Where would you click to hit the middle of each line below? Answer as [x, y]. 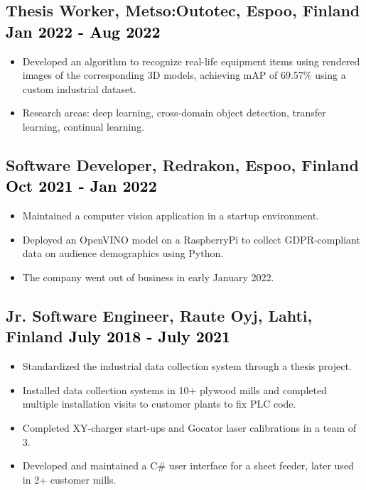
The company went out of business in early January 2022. [148, 277]
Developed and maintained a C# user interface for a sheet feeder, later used [188, 466]
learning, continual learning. [84, 126]
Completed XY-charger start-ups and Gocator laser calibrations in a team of [189, 427]
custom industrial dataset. [79, 88]
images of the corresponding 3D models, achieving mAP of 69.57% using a [184, 75]
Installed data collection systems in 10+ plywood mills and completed [174, 390]
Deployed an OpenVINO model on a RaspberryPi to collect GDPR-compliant [191, 239]
